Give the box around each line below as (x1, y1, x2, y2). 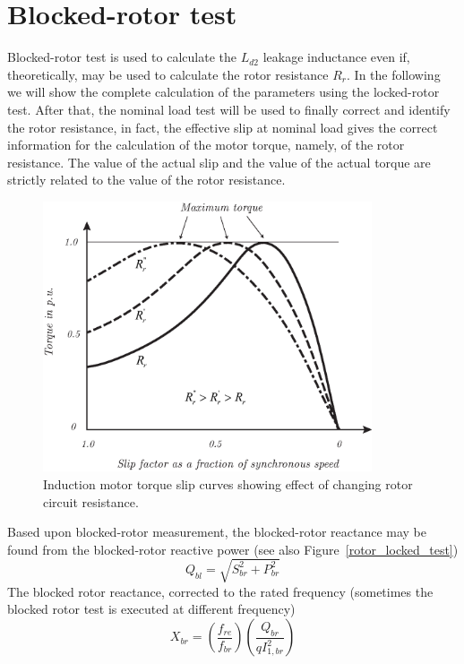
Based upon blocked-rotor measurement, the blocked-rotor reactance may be (7, 522, 426, 541)
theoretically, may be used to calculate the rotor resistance (7, 65, 329, 83)
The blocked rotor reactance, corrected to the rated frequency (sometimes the (7, 582, 434, 600)
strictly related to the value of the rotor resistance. (7, 170, 286, 189)
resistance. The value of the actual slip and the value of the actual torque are (7, 152, 431, 171)
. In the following (347, 65, 441, 83)
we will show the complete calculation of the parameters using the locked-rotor (7, 82, 440, 101)
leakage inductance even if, (262, 47, 410, 66)
